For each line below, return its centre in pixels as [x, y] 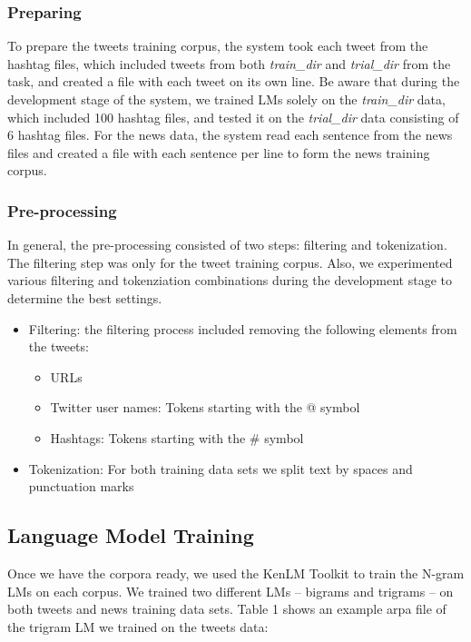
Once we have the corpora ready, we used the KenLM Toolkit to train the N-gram [236, 573]
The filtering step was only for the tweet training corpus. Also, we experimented [230, 262]
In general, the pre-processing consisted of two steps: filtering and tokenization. [227, 245]
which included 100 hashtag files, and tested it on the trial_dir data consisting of [233, 117]
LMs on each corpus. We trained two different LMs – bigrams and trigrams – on [231, 591]
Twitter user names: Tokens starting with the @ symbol [205, 407]
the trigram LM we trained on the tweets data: [138, 626]
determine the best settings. [85, 297]
